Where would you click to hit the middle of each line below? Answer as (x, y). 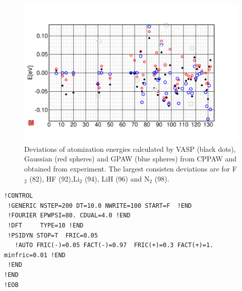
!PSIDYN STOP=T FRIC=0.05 (53, 235)
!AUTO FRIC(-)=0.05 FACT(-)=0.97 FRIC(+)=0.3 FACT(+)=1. (114, 245)
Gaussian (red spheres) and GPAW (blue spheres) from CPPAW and (131, 159)
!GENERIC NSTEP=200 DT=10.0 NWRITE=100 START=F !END (100, 206)
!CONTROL (19, 196)
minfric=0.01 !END (35, 255)
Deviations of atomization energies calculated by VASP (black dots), (130, 149)
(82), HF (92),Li (54, 178)
